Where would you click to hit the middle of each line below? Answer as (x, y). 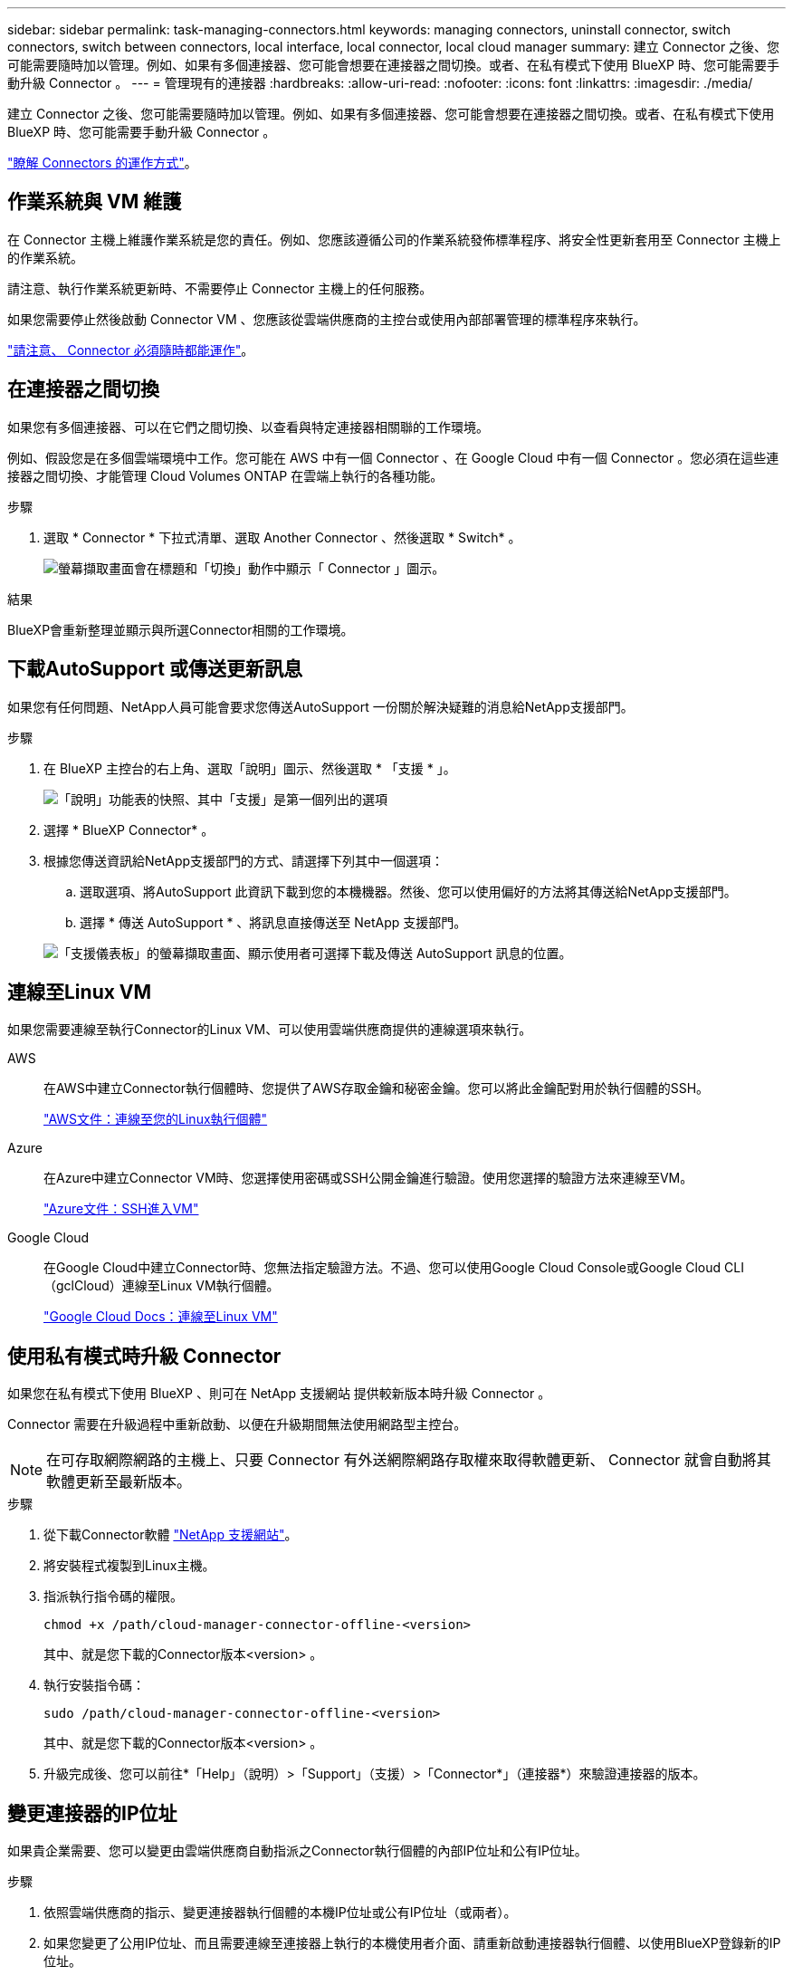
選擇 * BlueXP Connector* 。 (129, 829)
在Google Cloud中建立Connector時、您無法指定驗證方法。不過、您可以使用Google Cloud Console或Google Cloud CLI (394, 1268)
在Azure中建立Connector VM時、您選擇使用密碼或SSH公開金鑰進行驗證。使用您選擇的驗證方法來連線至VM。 (368, 1178)
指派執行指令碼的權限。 (113, 1596)
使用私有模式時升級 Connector (144, 1356)
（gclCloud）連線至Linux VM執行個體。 (162, 1286)
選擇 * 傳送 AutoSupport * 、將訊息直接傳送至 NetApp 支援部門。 (273, 922)
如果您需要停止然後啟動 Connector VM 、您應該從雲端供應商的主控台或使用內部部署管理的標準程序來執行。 (327, 319)
